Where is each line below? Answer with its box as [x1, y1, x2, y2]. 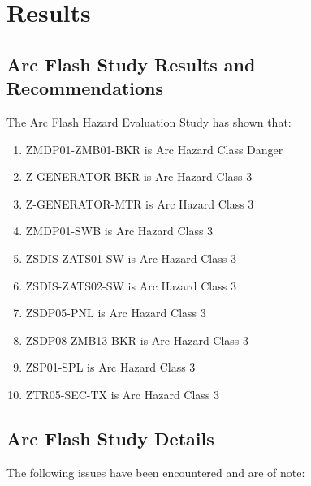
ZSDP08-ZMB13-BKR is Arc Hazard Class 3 [25, 331, 249, 348]
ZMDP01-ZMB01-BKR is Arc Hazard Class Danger [25, 140, 283, 157]
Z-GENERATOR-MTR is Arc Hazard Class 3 [25, 195, 254, 212]
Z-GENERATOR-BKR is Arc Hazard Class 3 [25, 168, 253, 185]
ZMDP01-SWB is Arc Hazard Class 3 [25, 222, 214, 239]
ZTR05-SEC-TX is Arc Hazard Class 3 [25, 385, 220, 402]
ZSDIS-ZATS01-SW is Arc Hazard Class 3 [25, 249, 236, 266]
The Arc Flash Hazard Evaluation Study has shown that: [6, 113, 292, 130]
